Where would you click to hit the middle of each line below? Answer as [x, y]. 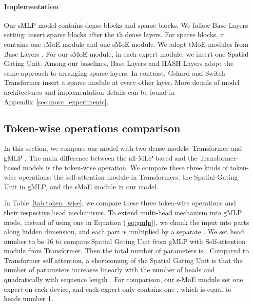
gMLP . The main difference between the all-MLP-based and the [101, 157]
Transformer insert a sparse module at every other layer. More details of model [122, 82]
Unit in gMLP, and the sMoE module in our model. [81, 186]
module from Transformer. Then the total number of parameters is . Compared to [126, 251]
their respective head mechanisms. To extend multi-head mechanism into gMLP [123, 212]
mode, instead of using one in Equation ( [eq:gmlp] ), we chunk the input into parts [126, 222]
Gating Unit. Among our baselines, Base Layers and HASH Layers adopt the [119, 63]
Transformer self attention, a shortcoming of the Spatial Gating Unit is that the [123, 260]
